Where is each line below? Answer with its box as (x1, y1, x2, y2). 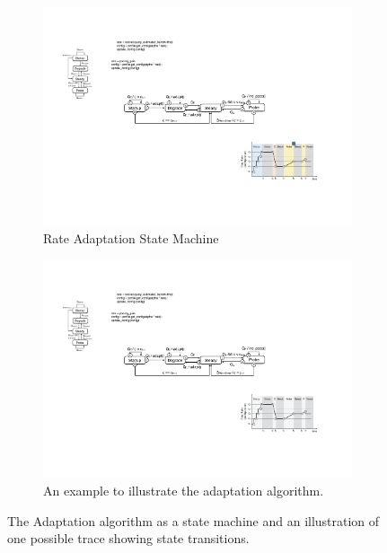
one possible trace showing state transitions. (7, 529, 250, 548)
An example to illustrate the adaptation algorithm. (43, 481, 324, 499)
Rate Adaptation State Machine (43, 228, 219, 247)
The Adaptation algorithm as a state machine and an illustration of (7, 511, 380, 530)
